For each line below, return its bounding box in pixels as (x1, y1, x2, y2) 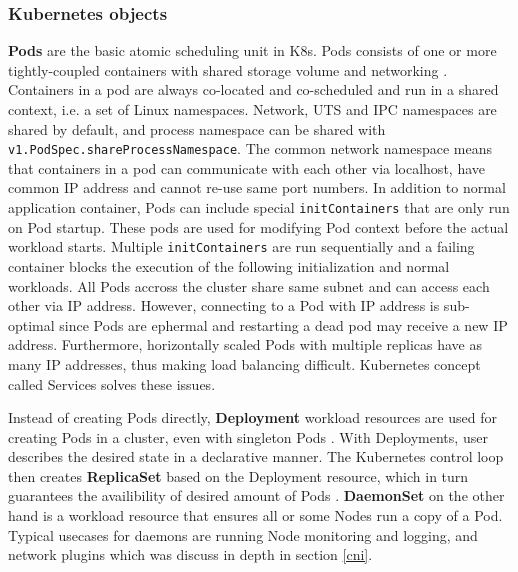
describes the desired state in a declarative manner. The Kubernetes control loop (8, 446, 504, 467)
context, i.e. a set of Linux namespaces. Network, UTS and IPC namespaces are (8, 99, 497, 119)
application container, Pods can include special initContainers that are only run (8, 197, 510, 218)
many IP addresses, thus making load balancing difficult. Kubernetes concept (8, 353, 481, 374)
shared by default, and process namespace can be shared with (8, 118, 386, 139)
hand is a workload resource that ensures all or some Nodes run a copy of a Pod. (8, 505, 503, 526)
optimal (8, 314, 55, 335)
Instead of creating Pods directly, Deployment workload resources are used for (8, 407, 497, 428)
